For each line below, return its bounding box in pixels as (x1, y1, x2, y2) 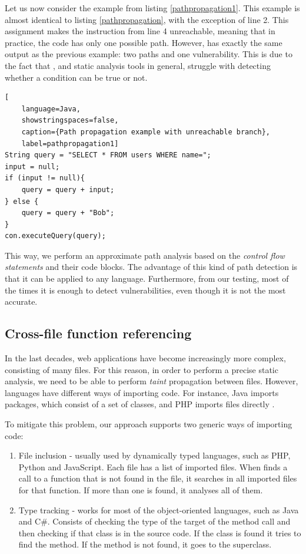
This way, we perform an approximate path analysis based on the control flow (5, 249, 285, 261)
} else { (5, 197, 39, 206)
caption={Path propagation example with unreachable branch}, (21, 127, 271, 136)
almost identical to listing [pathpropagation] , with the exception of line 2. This (5, 13, 289, 25)
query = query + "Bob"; (21, 209, 115, 217)
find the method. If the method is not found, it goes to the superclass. (18, 538, 272, 550)
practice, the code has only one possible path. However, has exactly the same (5, 36, 282, 48)
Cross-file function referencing (5, 324, 192, 342)
